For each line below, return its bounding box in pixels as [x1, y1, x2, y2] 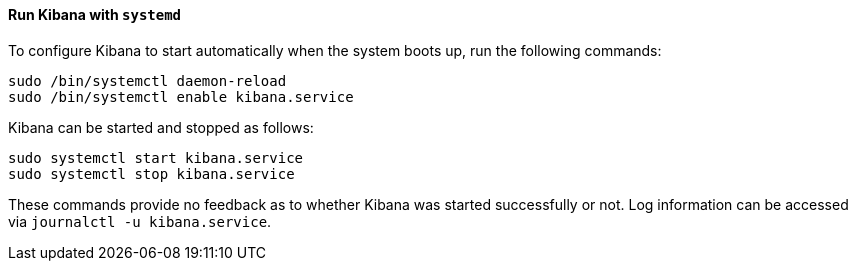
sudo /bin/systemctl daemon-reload [8, 72, 287, 89]
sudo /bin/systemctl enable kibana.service [8, 88, 354, 105]
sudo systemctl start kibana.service [8, 149, 304, 166]
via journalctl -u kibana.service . [8, 212, 272, 230]
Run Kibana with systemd [8, 6, 182, 23]
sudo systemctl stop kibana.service [8, 165, 295, 182]
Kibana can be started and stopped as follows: [8, 118, 314, 136]
